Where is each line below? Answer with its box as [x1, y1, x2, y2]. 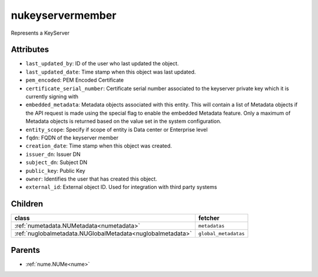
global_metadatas [198, 230, 245, 236]
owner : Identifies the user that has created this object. [25, 175, 157, 182]
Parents [11, 245, 41, 255]
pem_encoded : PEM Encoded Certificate [25, 76, 124, 84]
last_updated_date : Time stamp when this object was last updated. [25, 68, 196, 75]
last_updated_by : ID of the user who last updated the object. [25, 60, 179, 67]
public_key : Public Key [25, 167, 85, 174]
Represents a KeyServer [11, 29, 70, 36]
